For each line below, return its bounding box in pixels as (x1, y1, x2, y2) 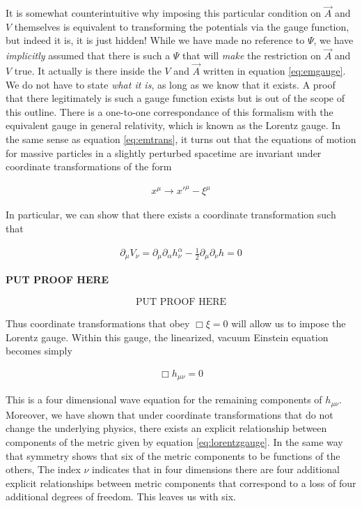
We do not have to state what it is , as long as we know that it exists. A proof (6, 77, 336, 91)
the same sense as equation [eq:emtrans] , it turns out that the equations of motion (6, 132, 356, 146)
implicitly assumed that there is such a (6, 48, 171, 63)
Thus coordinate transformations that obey (6, 316, 190, 331)
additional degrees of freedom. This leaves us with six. (6, 489, 237, 504)
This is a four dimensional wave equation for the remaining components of (6, 392, 322, 407)
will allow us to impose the (231, 316, 346, 331)
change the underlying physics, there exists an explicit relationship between (6, 421, 327, 435)
